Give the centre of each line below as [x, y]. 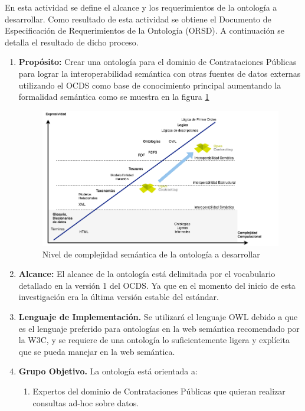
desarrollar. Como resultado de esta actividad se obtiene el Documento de [138, 19]
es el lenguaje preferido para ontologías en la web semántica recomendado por [159, 328]
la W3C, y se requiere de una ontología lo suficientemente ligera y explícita [154, 340]
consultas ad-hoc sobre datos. [86, 402]
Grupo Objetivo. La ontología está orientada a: [108, 371]
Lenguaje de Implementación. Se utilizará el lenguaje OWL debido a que [158, 316]
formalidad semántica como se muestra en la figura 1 [114, 97]
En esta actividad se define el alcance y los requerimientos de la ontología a [141, 7]
